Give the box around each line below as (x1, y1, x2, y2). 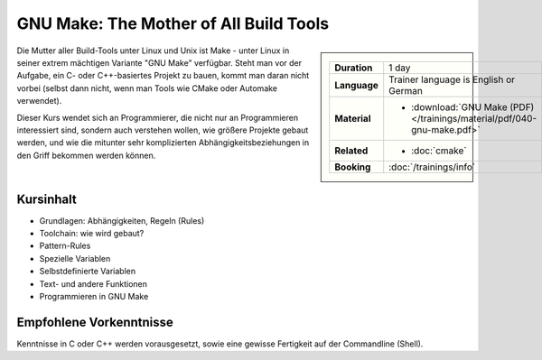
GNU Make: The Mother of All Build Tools (16, 14, 330, 33)
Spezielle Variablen (39, 253, 111, 263)
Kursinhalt (16, 191, 77, 207)
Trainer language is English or (388, 73, 515, 86)
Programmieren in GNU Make (39, 291, 149, 301)
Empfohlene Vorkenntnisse (16, 314, 173, 329)
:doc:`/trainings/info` (388, 161, 476, 173)
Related (334, 144, 369, 157)
